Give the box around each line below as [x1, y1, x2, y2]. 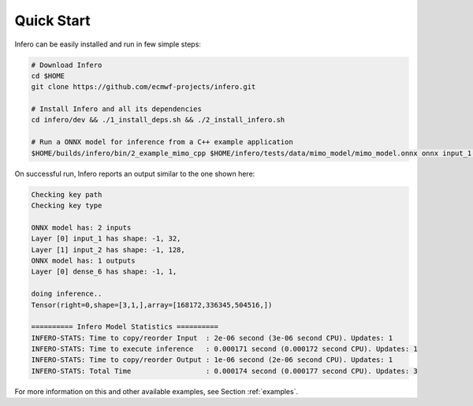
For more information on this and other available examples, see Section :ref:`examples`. [14, 386, 299, 396]
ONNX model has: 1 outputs [31, 256, 136, 265]
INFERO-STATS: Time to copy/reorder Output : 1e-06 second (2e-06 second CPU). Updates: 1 [31, 356, 393, 364]
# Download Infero [31, 60, 102, 69]
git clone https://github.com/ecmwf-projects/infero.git [31, 83, 256, 91]
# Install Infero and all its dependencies [31, 105, 203, 114]
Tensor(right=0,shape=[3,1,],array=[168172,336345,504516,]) [31, 300, 273, 309]
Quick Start [14, 12, 91, 29]
